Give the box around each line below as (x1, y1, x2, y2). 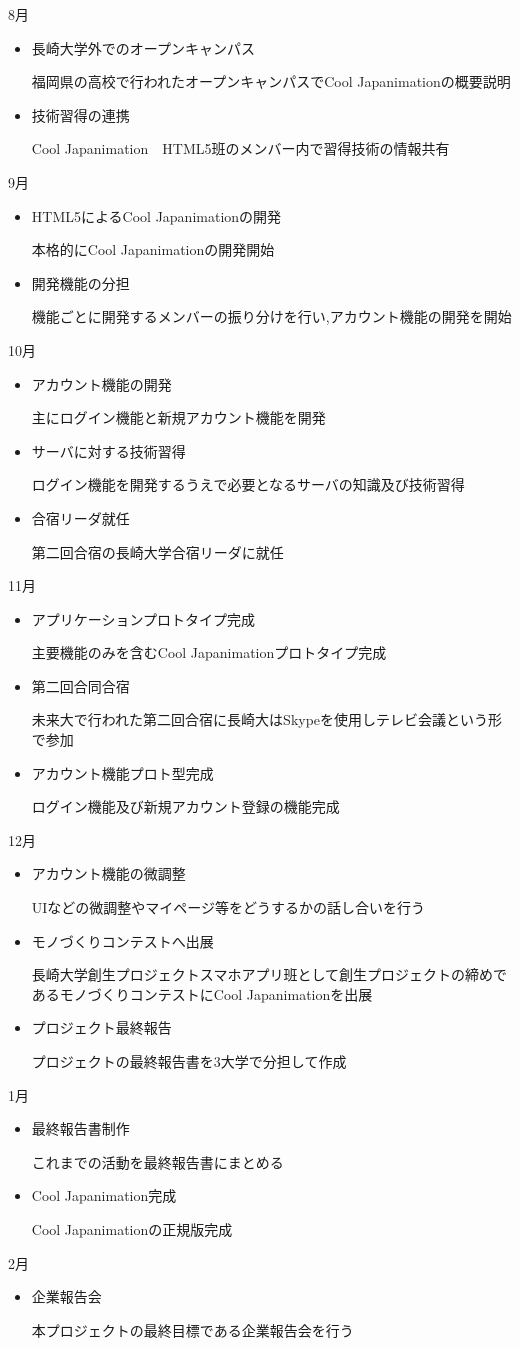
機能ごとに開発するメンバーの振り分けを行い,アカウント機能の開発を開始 (31, 306, 512, 327)
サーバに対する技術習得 (31, 440, 186, 461)
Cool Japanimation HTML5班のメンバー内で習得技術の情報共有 (31, 138, 450, 159)
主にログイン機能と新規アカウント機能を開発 (31, 407, 326, 428)
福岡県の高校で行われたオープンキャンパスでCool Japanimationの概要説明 (31, 71, 511, 92)
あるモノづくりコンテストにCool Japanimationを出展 (31, 983, 373, 1004)
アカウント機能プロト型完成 (31, 762, 214, 783)
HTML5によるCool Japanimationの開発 (31, 205, 282, 226)
